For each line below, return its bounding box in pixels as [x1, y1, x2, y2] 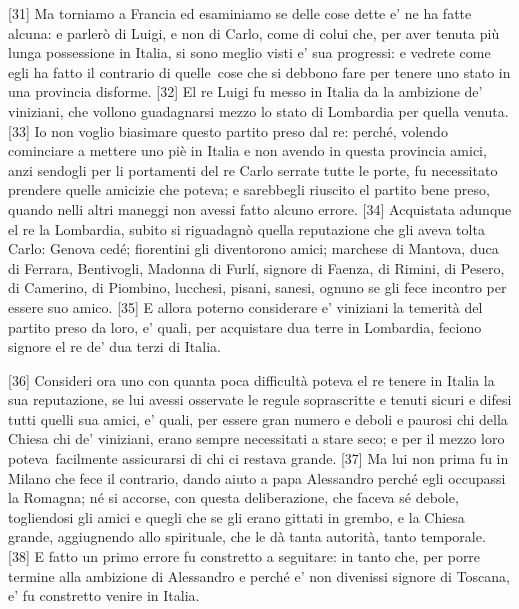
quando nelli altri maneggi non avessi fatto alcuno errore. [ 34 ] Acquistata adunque [8, 198, 512, 219]
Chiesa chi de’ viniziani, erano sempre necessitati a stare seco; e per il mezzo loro [8, 428, 505, 449]
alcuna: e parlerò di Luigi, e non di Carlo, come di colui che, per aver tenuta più [8, 22, 500, 43]
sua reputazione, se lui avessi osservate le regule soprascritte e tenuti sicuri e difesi [8, 389, 512, 410]
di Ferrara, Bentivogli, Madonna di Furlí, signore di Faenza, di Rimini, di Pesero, [8, 257, 505, 278]
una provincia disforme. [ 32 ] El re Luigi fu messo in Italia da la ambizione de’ [8, 81, 483, 102]
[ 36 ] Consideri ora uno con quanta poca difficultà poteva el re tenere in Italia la [8, 369, 495, 390]
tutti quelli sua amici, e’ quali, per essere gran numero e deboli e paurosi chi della [8, 408, 508, 429]
